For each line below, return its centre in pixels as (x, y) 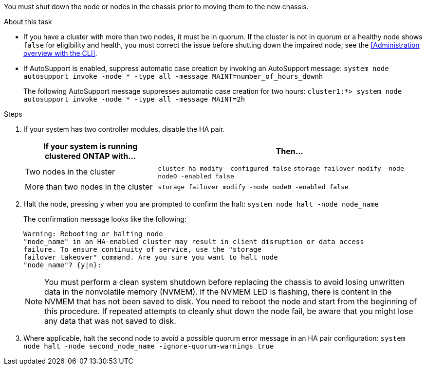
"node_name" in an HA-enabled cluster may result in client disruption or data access (194, 242)
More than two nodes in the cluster (89, 187)
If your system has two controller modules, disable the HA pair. (124, 129)
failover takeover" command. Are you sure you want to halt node (151, 257)
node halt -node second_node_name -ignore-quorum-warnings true (149, 346)
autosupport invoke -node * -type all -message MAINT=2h (134, 99)
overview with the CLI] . (60, 53)
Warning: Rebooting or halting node (93, 234)
